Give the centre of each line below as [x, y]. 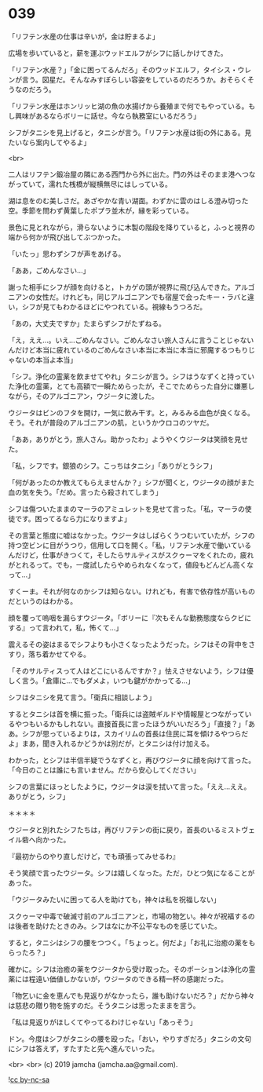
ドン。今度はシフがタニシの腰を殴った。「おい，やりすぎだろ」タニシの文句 [130, 1039]
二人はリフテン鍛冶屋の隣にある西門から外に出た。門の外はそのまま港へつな [132, 174]
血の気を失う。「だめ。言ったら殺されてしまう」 [85, 492]
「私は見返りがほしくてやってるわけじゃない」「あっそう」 [102, 1022]
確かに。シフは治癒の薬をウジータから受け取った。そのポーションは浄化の [128, 969]
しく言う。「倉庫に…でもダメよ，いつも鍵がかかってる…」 [101, 681]
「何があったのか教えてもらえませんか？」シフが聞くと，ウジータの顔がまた [131, 482]
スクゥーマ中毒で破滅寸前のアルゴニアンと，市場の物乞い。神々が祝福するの [131, 916]
